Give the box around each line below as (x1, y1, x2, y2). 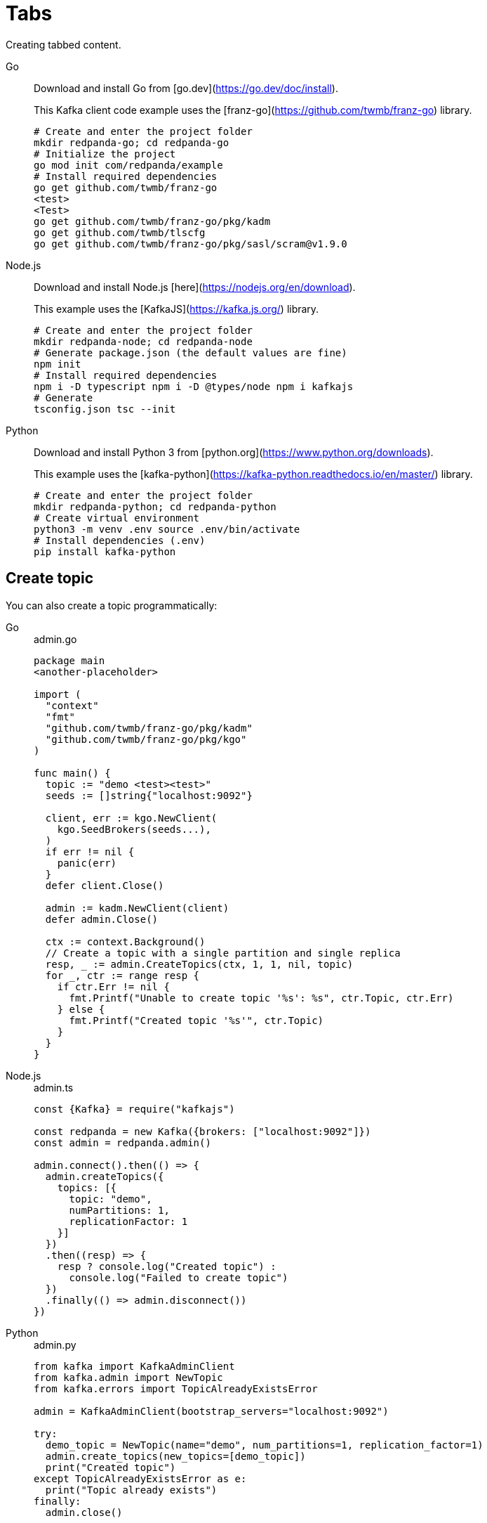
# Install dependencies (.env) (34, 534, 206, 546)
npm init (34, 358, 81, 370)
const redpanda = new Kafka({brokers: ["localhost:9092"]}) (34, 1125, 371, 1137)
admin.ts (34, 1081, 74, 1094)
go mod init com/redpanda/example (34, 159, 223, 171)
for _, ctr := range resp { (45, 969, 200, 981)
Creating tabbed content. (6, 38, 121, 51)
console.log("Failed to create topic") (69, 1271, 288, 1283)
